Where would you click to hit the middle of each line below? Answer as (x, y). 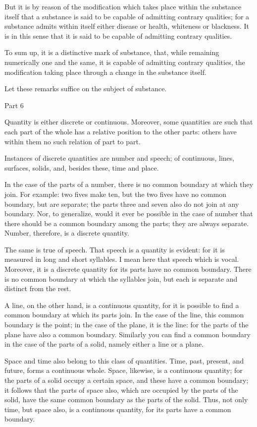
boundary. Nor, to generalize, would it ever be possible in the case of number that (129, 213)
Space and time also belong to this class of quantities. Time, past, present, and (124, 360)
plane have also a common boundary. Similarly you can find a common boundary (128, 334)
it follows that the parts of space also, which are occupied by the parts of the (121, 390)
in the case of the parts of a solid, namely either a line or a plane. (104, 344)
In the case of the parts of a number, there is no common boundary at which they (129, 184)
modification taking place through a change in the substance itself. (105, 72)
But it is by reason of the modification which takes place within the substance (123, 6)
